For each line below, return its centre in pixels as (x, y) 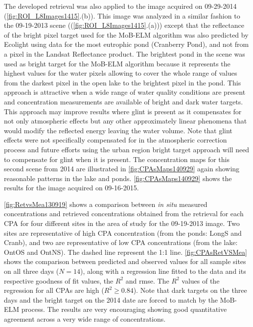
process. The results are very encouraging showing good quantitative (124, 309)
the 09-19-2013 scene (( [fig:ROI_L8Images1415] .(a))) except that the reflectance (124, 25)
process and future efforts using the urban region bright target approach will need (127, 149)
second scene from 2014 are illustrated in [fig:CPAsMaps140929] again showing (122, 169)
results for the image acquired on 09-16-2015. (71, 188)
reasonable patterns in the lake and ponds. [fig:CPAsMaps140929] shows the (118, 178)
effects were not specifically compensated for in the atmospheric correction (115, 140)
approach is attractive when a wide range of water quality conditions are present (125, 92)
